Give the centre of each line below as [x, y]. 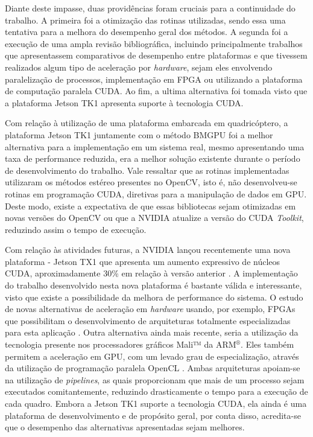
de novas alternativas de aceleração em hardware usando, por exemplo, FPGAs [150, 309]
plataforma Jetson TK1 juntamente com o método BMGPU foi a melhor [139, 134]
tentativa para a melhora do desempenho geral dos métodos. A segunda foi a [147, 32]
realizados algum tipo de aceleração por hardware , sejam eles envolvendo [139, 67]
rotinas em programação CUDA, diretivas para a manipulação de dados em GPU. [156, 193]
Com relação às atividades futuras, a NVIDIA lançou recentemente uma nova [148, 250]
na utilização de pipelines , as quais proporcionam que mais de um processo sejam [155, 379]
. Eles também [267, 344]
